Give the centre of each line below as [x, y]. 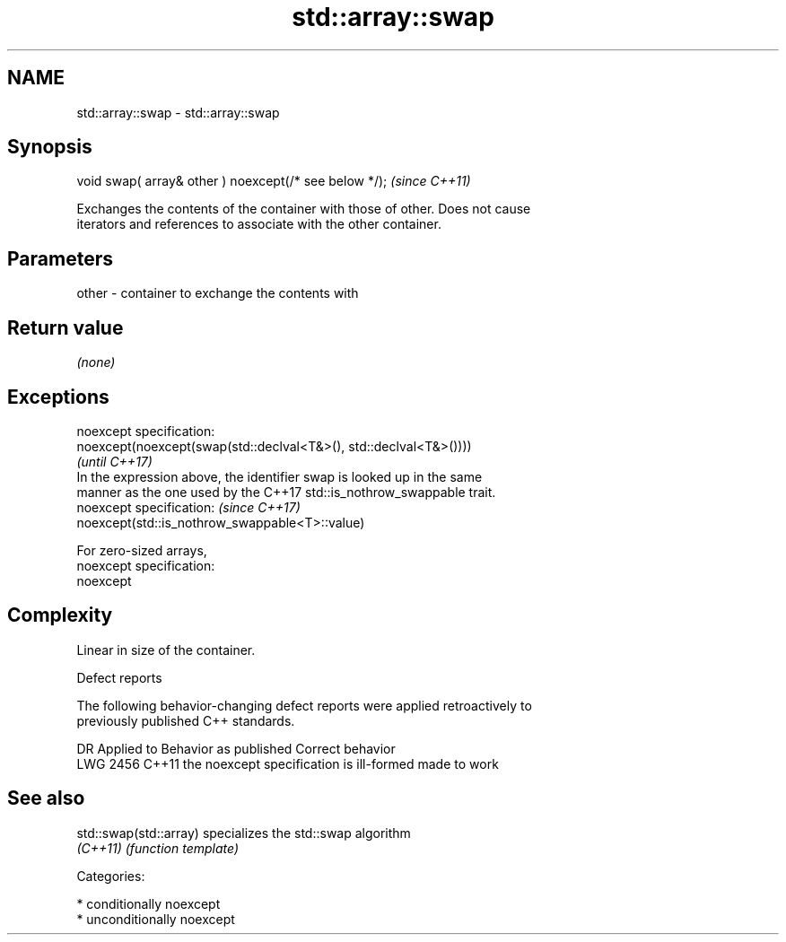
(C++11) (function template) [158, 848]
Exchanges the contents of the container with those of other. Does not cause [304, 209]
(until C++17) [114, 461]
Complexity [60, 615]
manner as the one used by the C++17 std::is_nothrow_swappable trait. [286, 492]
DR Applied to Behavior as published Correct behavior [236, 748]
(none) [96, 362]
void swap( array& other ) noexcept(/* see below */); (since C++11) [274, 181]
